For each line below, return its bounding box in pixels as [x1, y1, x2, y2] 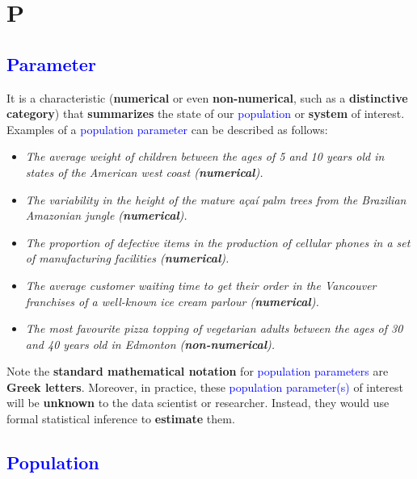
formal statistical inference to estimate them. [6, 410, 235, 427]
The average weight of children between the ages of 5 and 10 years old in [25, 148, 385, 165]
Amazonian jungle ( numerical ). [25, 207, 187, 224]
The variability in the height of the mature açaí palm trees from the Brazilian [25, 191, 406, 208]
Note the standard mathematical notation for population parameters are [6, 363, 389, 380]
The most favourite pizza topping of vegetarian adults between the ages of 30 [25, 320, 403, 337]
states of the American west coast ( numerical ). [25, 163, 263, 180]
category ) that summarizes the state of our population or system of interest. [6, 105, 405, 122]
